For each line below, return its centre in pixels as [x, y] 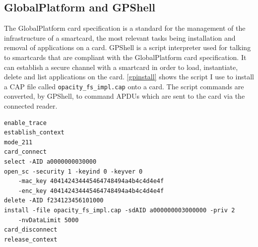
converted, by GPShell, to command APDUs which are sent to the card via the [125, 96]
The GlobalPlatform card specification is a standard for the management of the [125, 28]
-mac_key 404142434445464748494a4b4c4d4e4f [91, 181]
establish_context [34, 133]
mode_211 [18, 142]
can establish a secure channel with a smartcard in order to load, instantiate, [121, 67]
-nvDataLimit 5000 [48, 220]
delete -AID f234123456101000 [54, 201]
